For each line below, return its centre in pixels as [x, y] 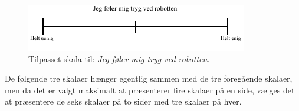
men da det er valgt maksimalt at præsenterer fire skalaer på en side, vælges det [150, 90]
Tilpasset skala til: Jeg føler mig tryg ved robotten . [119, 58]
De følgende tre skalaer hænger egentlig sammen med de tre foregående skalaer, [149, 78]
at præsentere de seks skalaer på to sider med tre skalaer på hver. [123, 101]
